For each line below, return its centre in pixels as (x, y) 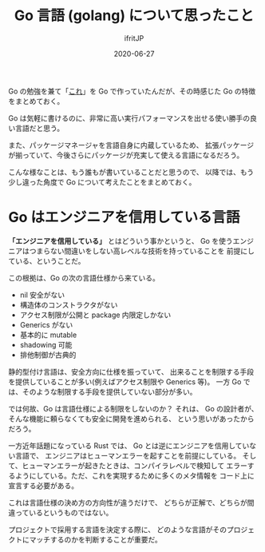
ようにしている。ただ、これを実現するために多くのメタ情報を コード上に (135, 475)
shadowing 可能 (46, 344)
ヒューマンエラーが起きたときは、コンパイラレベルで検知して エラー (134, 465)
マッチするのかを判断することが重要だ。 (95, 539)
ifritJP (134, 38)
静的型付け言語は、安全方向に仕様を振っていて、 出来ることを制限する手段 (131, 371)
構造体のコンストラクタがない (69, 304)
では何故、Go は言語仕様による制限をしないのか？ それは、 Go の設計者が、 (133, 408)
